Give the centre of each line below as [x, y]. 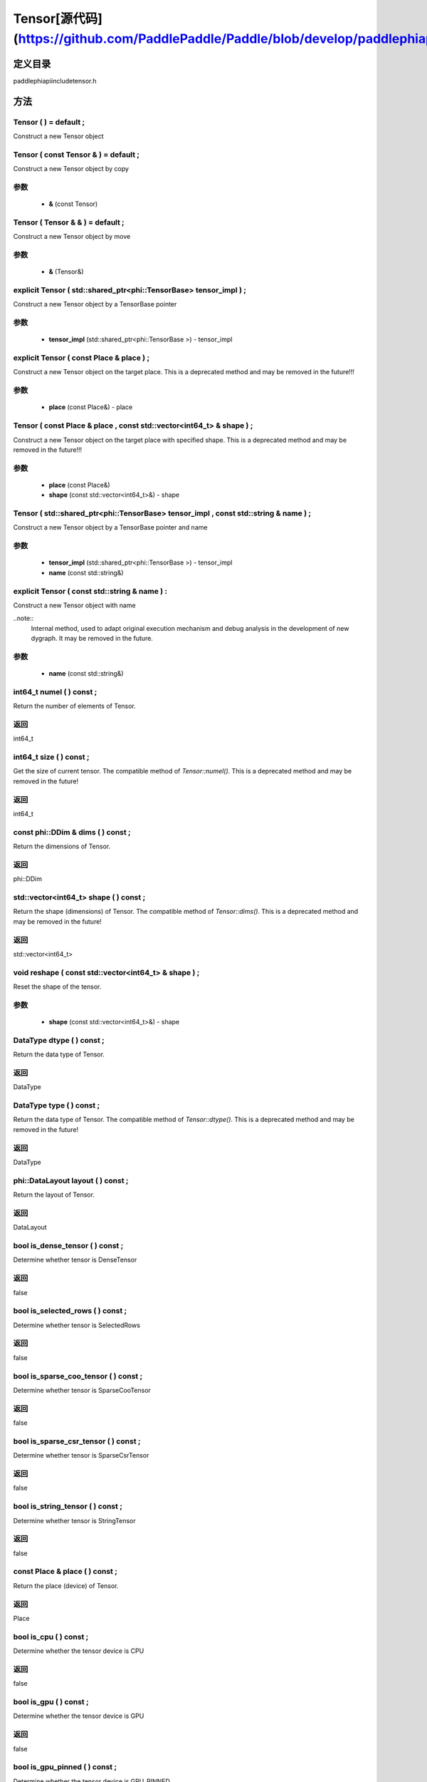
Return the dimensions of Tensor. [62, 846]
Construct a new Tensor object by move [72, 237]
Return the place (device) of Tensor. [66, 1585]
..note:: [23, 618]
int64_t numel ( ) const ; [55, 691]
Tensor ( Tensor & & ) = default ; [69, 222]
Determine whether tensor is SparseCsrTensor [81, 1456]
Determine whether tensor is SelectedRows [77, 1325]
